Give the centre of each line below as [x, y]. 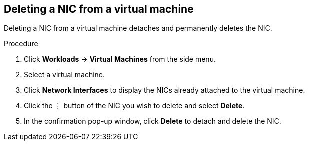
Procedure [21, 44]
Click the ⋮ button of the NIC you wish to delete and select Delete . [134, 106]
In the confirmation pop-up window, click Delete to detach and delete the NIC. [152, 121]
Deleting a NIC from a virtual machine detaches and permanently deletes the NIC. [138, 28]
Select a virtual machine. [64, 75]
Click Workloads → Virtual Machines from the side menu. [120, 59]
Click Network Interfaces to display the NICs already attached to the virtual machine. [165, 90]
